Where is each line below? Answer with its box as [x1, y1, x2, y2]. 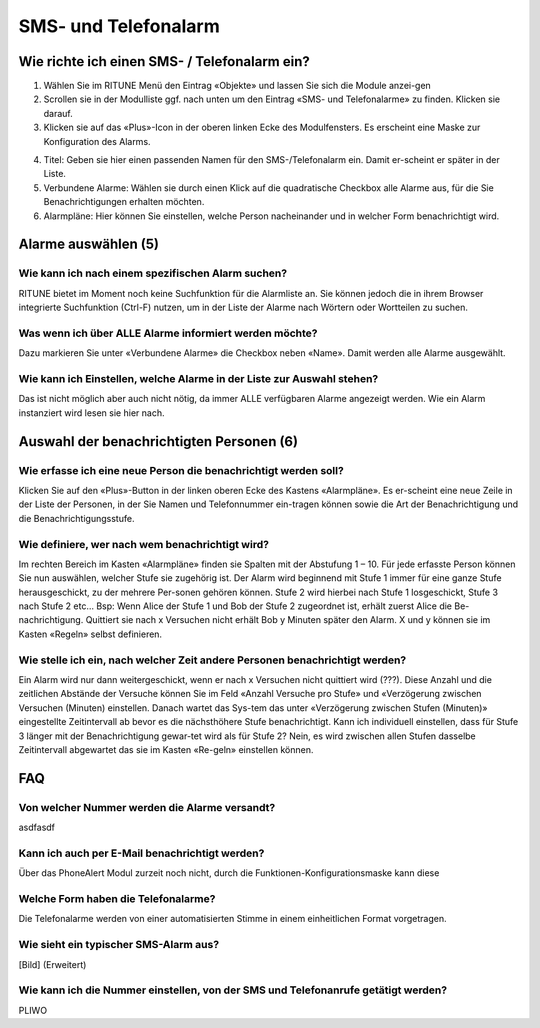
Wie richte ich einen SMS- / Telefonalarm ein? [18, 53, 310, 70]
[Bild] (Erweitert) [18, 958, 87, 970]
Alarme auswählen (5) [18, 236, 160, 253]
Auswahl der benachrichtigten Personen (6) [18, 433, 299, 450]
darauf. [43, 107, 74, 119]
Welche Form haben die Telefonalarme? [18, 891, 216, 905]
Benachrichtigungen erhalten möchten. [43, 196, 205, 208]
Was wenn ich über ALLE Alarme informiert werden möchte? [18, 326, 318, 340]
